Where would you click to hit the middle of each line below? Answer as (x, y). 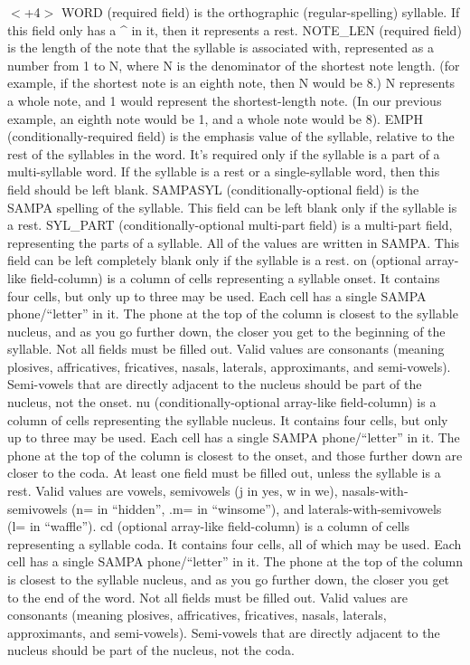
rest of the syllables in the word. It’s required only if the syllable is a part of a (224, 153)
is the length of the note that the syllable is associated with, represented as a (221, 47)
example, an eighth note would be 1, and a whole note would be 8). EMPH (216, 118)
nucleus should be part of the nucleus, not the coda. (151, 650)
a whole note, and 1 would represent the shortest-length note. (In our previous (225, 100)
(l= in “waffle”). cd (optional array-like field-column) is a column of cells (209, 526)
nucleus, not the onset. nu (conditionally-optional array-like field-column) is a (222, 402)
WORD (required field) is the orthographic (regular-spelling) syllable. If (260, 12)
